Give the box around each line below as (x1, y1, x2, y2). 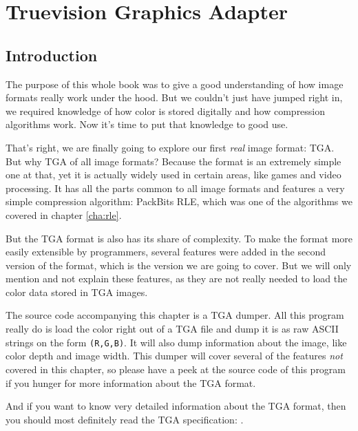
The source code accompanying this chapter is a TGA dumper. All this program (6, 308, 344, 322)
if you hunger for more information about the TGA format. (6, 375, 256, 390)
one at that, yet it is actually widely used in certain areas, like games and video (6, 167, 341, 182)
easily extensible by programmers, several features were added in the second (6, 244, 326, 259)
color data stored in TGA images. (6, 284, 148, 299)
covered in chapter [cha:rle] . (6, 207, 122, 222)
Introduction (6, 44, 98, 65)
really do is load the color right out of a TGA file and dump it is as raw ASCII (6, 322, 339, 336)
